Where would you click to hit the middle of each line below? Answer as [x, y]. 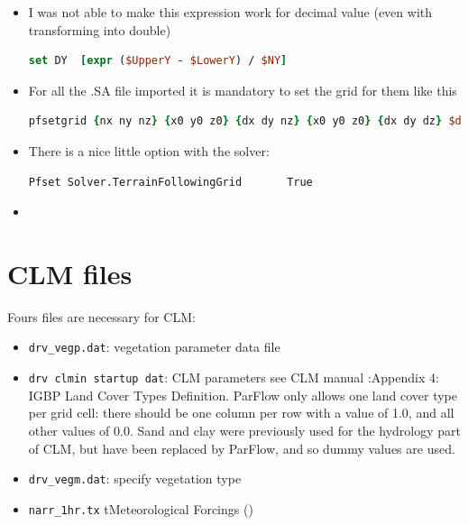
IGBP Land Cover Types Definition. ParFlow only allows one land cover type [243, 395]
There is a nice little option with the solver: [149, 150]
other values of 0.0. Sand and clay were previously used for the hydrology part [245, 430]
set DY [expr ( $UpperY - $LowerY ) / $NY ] [158, 61]
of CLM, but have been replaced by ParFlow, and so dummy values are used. [242, 448]
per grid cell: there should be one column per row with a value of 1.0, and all [241, 413]
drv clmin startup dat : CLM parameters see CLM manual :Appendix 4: [234, 378]
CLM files [70, 273]
